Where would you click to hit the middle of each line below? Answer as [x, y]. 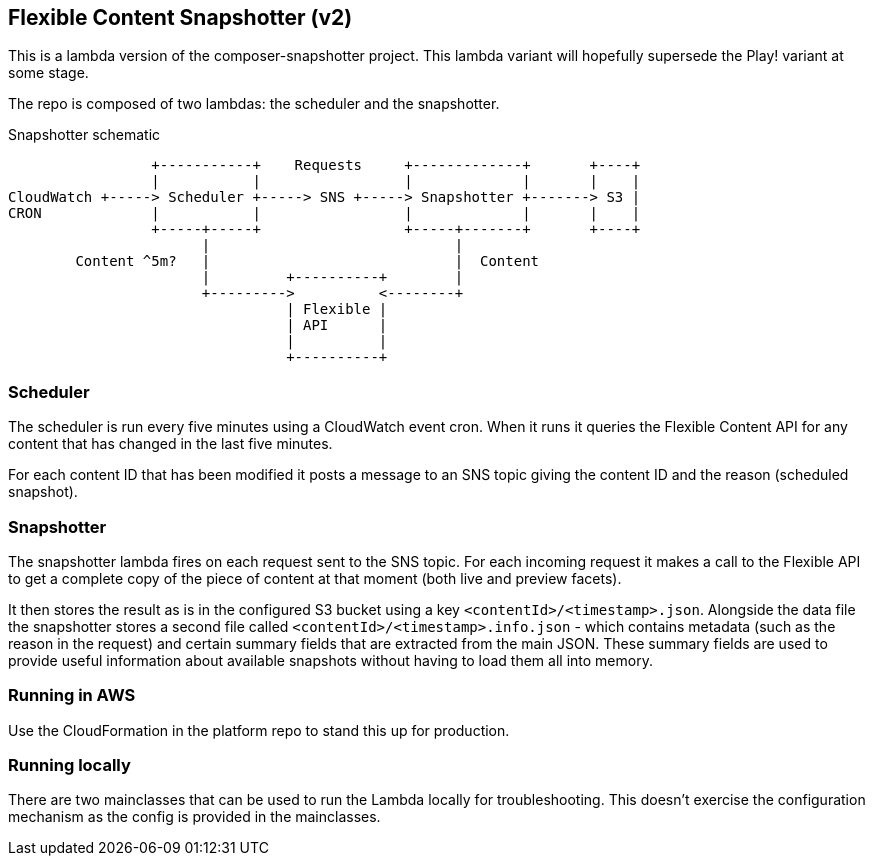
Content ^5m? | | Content [307, 261]
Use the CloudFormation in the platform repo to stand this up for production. [259, 730]
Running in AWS [72, 695]
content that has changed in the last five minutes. [170, 444]
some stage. [48, 73]
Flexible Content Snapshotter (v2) [180, 17]
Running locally [69, 765]
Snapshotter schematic [84, 135]
